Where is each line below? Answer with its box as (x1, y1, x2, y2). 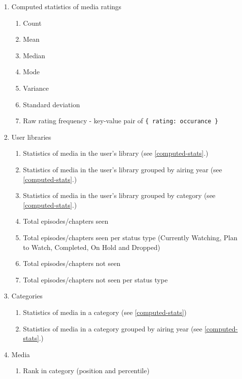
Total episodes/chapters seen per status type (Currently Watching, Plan (23, 232, 238, 242)
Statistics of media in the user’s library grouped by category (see (23, 190, 216, 200)
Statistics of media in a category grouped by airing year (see (23, 323, 203, 333)
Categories (11, 291, 43, 301)
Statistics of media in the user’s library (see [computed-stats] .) (23, 148, 209, 158)
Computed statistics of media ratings (11, 1, 122, 11)
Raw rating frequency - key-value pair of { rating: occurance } (23, 115, 218, 126)
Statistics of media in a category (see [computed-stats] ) (23, 307, 187, 317)
